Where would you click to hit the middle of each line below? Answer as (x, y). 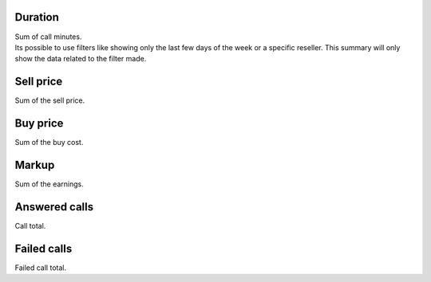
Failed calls (43, 248)
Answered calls (54, 207)
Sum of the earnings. (49, 184)
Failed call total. (41, 268)
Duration (37, 17)
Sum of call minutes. (48, 37)
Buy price (39, 123)
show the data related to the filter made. (81, 59)
